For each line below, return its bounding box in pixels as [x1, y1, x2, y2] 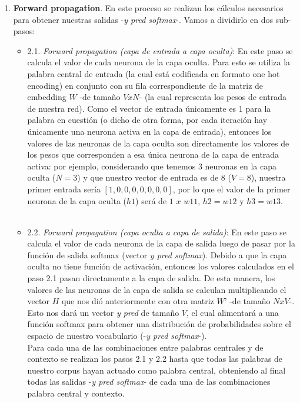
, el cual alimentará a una [186, 306, 279, 318]
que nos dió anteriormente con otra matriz [61, 295, 214, 307]
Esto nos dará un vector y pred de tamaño [27, 306, 179, 318]
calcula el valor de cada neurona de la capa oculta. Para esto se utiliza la [27, 56, 291, 68]
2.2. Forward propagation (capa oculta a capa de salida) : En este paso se [27, 225, 287, 238]
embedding [27, 91, 66, 103]
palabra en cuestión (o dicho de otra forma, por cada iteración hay [27, 114, 268, 126]
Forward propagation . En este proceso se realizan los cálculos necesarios [13, 2, 284, 14]
